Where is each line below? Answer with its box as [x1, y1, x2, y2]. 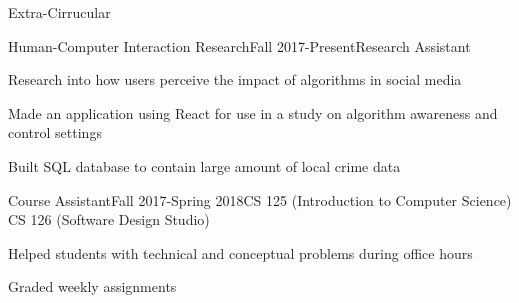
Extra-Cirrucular [8, 2, 111, 22]
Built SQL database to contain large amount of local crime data [8, 155, 401, 176]
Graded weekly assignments [8, 276, 177, 297]
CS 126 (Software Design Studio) [8, 209, 210, 230]
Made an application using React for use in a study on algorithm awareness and [8, 102, 498, 123]
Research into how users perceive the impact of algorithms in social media [8, 69, 462, 90]
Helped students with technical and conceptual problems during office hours [8, 242, 473, 263]
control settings [8, 122, 102, 143]
